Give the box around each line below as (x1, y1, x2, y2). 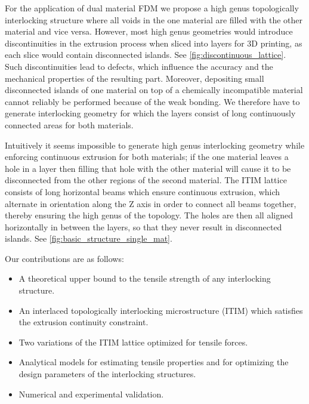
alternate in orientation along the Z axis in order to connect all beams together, (5, 197, 296, 209)
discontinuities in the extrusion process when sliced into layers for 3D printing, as (5, 36, 302, 49)
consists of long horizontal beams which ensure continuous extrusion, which (5, 185, 280, 198)
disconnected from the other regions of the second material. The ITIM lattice (5, 174, 287, 186)
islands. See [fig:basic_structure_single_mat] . (5, 232, 172, 245)
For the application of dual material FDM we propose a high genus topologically (5, 2, 299, 14)
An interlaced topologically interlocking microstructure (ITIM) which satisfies (18, 304, 303, 316)
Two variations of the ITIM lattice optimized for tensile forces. (18, 335, 248, 348)
